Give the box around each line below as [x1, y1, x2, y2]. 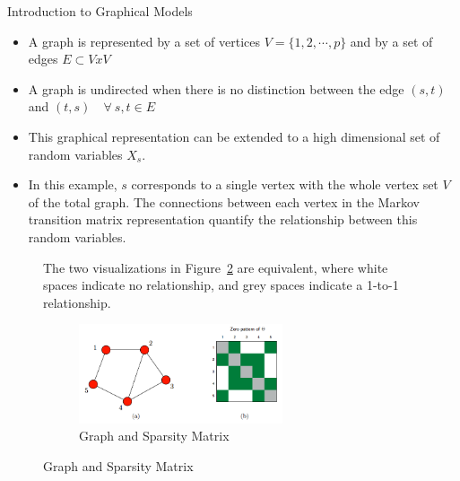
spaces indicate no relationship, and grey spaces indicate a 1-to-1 [43, 275, 399, 294]
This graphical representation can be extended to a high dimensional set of [28, 127, 440, 145]
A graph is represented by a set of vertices [28, 31, 261, 50]
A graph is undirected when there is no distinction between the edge [28, 79, 404, 98]
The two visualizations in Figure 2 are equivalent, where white [43, 258, 388, 276]
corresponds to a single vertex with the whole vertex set [131, 175, 438, 194]
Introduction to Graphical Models [7, 2, 193, 20]
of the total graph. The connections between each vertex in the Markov [28, 192, 420, 211]
